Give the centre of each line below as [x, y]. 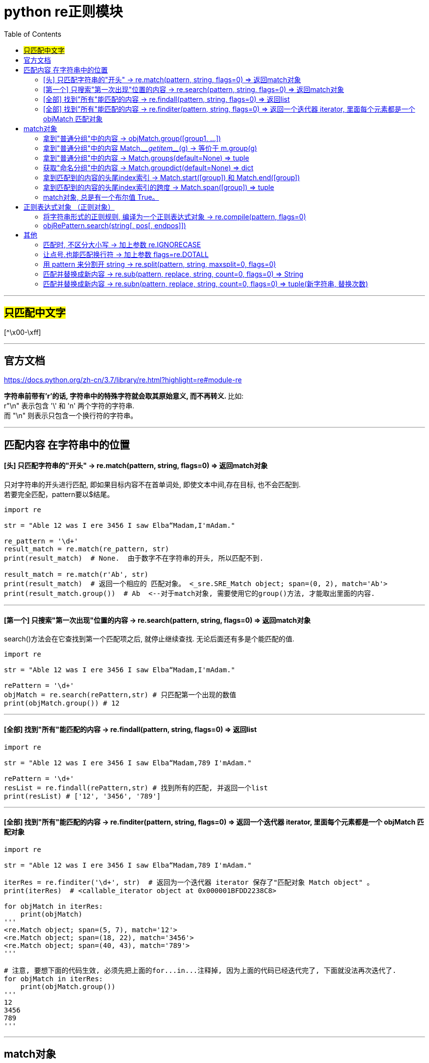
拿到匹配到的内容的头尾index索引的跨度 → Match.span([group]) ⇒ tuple [159, 187]
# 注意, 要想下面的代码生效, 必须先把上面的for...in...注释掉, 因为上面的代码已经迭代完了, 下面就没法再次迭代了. [200, 970]
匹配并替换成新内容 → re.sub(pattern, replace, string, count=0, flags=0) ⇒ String [173, 274]
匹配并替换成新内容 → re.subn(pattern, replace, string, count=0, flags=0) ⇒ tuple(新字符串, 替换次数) [206, 283]
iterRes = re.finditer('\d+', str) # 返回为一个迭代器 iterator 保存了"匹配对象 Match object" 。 [189, 882]
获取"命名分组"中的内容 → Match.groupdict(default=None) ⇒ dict [148, 167]
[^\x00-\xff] [23, 332]
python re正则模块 [63, 12]
